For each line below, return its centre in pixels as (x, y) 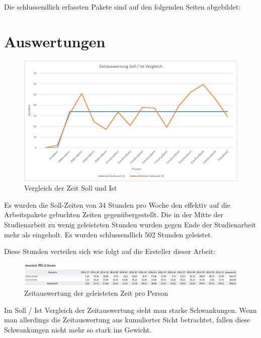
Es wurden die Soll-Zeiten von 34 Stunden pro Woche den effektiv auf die (117, 204)
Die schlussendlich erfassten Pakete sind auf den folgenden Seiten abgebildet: (122, 7)
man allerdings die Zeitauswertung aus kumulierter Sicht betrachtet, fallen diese (127, 320)
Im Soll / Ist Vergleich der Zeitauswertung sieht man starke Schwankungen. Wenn (130, 310)
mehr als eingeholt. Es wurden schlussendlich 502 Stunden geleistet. (108, 234)
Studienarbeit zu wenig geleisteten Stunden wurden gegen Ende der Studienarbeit (130, 224)
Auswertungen (55, 41)
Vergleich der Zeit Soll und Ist (71, 188)
